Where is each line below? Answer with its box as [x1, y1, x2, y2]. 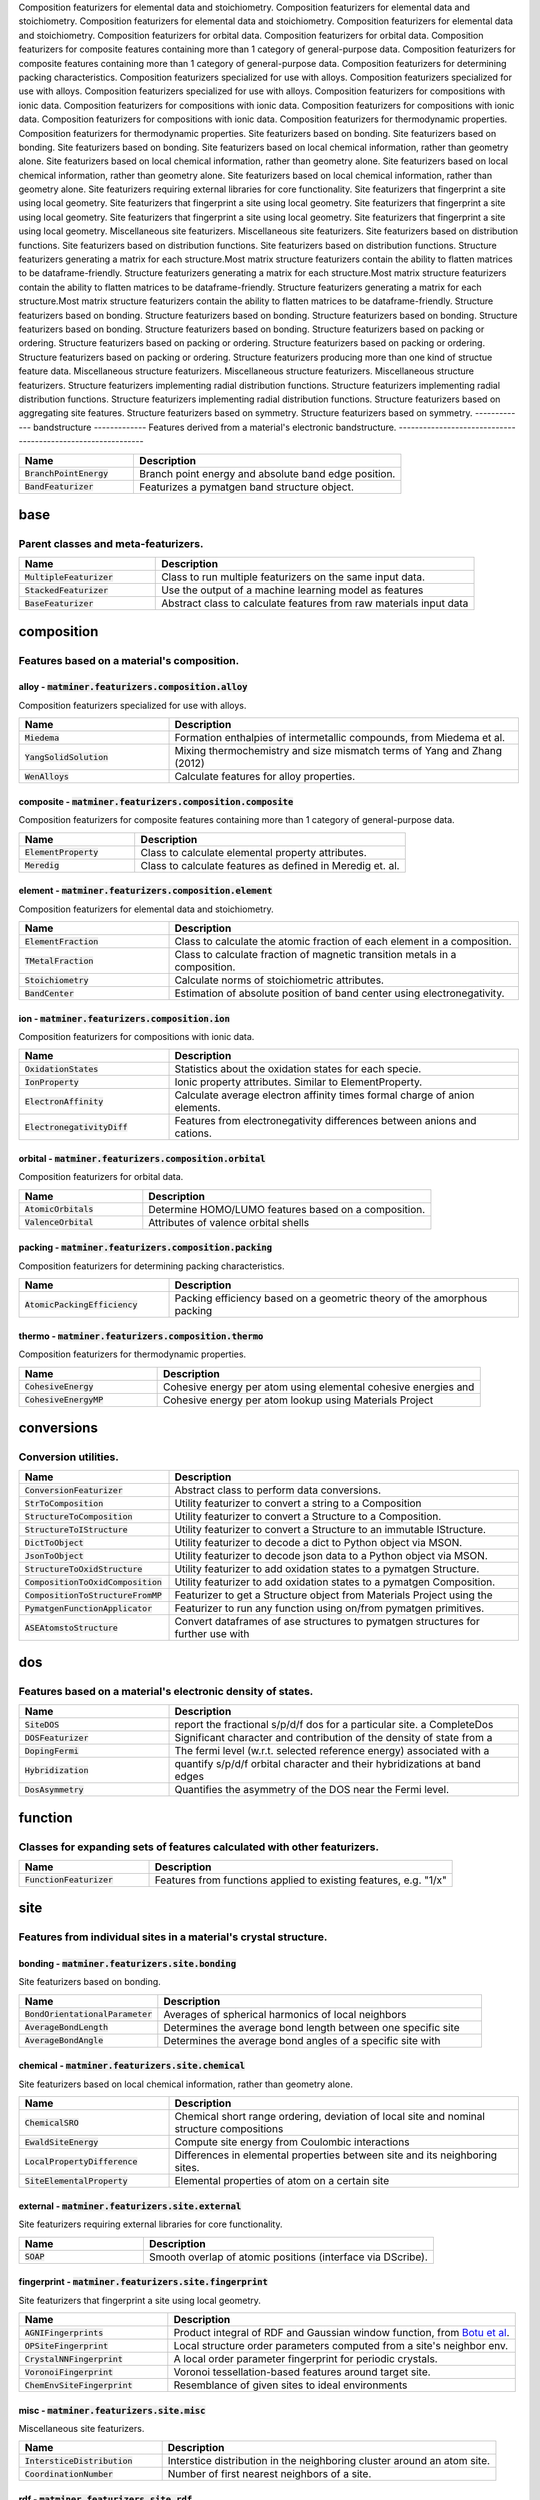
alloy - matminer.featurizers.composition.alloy [18, 681, 248, 693]
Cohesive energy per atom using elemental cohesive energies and [163, 1380, 475, 1394]
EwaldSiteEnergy [24, 2136, 99, 2147]
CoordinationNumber [24, 2468, 114, 2479]
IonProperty [24, 1076, 79, 1087]
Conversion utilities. [18, 1450, 119, 1464]
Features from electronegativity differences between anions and [174, 1114, 477, 1128]
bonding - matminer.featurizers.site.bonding [18, 1958, 237, 1970]
